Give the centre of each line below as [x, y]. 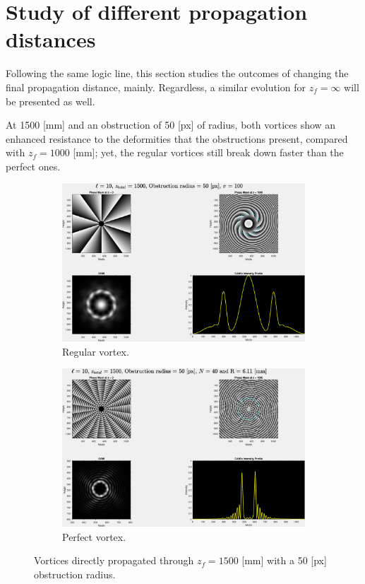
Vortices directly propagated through [114, 560]
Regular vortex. [96, 351]
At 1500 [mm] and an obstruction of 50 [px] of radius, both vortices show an [171, 125]
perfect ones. [33, 166]
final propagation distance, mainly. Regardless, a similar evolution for [156, 87]
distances [51, 39]
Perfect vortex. [94, 536]
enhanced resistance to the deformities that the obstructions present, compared [177, 138]
